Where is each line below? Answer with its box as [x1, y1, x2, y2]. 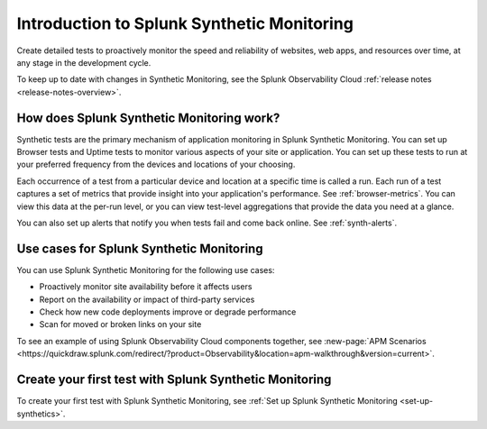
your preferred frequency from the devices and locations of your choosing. [16, 159, 296, 170]
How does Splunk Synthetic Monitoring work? [16, 110, 280, 125]
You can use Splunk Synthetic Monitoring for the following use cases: [16, 264, 275, 275]
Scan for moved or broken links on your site [39, 319, 202, 330]
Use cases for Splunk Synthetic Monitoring [16, 241, 263, 256]
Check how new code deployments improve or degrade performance [39, 306, 297, 317]
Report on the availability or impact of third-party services [39, 294, 255, 305]
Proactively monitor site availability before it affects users [39, 281, 253, 292]
